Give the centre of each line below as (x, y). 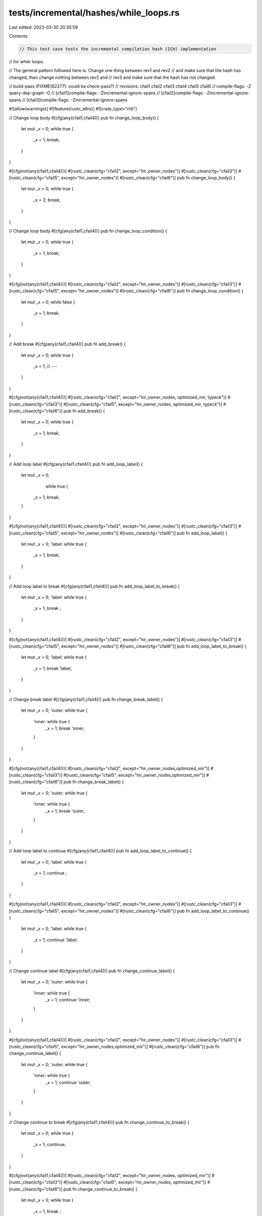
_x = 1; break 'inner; (65, 728)
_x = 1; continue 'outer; (68, 1082)
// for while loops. (27, 61)
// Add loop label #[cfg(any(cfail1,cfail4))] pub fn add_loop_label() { (76, 464)
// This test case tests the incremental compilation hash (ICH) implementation (118, 49)
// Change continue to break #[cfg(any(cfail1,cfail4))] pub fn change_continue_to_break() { (99, 1122)
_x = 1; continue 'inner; (68, 1000)
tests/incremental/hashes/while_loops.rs (94, 13)
